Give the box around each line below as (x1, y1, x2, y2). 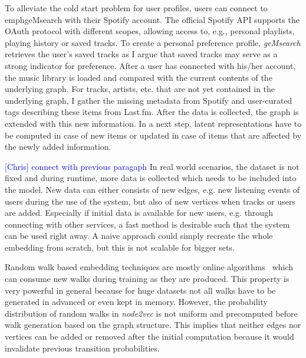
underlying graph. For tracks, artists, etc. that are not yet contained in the (5, 83, 275, 95)
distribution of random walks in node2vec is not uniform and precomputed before (5, 307, 298, 319)
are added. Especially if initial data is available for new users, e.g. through (5, 206, 273, 219)
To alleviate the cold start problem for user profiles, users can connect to (5, 2, 268, 14)
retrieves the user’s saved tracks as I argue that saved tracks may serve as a (5, 48, 278, 60)
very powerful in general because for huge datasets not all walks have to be (5, 284, 276, 296)
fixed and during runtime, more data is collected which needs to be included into (5, 172, 297, 184)
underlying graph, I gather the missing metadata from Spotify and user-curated (5, 94, 292, 106)
